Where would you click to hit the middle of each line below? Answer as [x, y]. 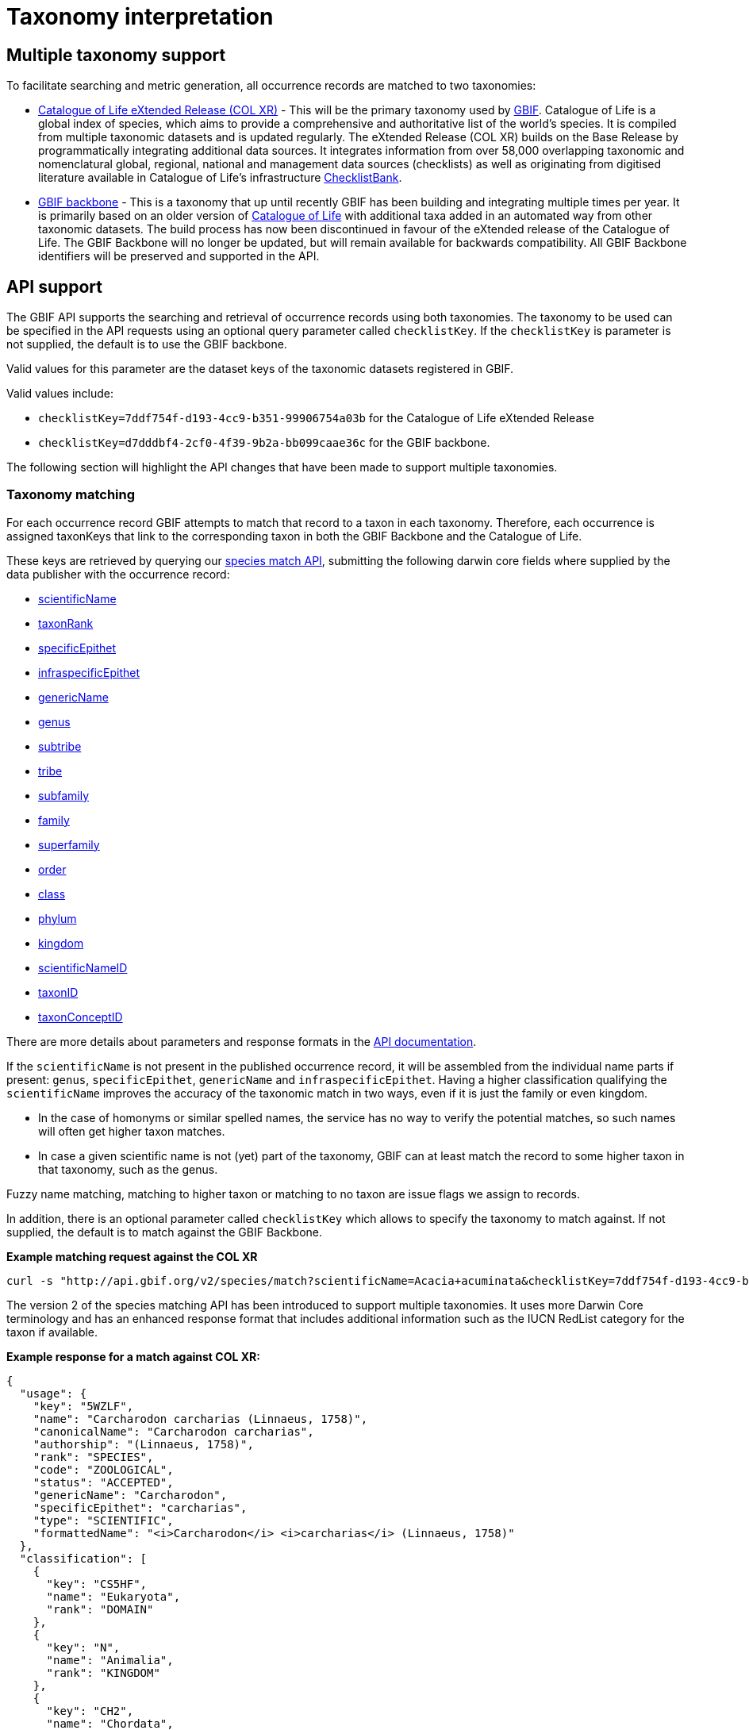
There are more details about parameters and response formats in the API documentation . [242, 1041]
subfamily [64, 795]
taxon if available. [52, 1332]
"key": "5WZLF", [83, 1406]
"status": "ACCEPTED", [103, 1482]
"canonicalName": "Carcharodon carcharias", [173, 1431]
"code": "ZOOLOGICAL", [103, 1469]
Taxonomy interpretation [140, 17]
